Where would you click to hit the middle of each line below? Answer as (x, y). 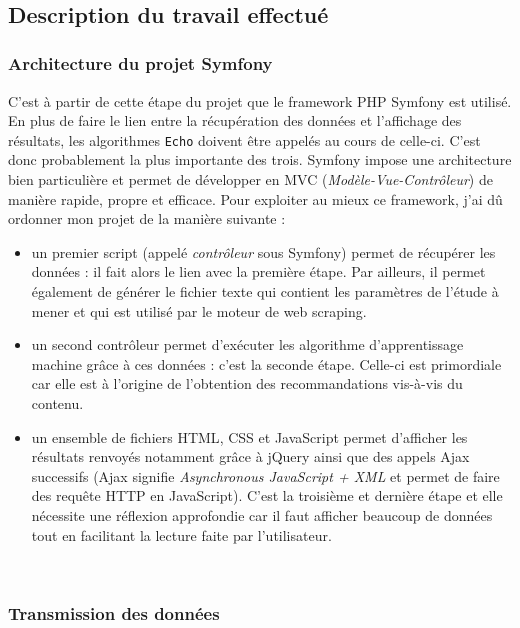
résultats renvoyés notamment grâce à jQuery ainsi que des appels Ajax (250, 456)
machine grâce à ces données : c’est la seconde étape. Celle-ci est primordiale (266, 363)
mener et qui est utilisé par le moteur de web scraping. (199, 310)
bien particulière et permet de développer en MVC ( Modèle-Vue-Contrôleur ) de (250, 179)
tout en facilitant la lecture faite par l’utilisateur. (181, 534)
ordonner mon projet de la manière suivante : (147, 218)
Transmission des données (114, 612)
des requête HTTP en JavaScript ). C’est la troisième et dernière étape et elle (267, 495)
